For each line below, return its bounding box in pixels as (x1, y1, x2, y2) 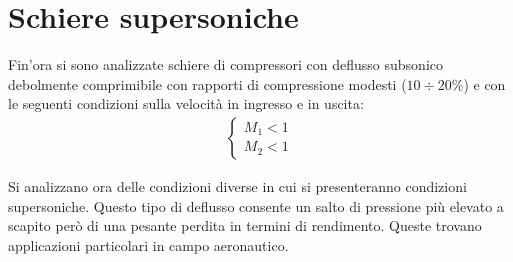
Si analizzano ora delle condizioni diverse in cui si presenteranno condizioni (8, 175, 467, 196)
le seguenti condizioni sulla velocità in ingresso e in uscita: (8, 93, 364, 114)
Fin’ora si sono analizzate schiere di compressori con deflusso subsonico (8, 54, 444, 75)
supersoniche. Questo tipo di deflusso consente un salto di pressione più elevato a (8, 195, 504, 216)
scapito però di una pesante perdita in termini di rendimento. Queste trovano (8, 215, 482, 236)
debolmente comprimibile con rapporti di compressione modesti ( (8, 73, 407, 94)
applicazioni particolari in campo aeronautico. (8, 234, 289, 255)
